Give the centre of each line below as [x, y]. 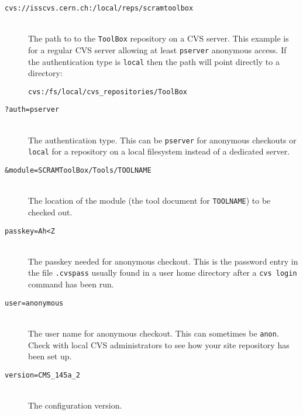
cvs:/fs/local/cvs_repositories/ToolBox [108, 92]
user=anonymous [34, 303]
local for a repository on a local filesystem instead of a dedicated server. [159, 151]
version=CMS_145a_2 [42, 375]
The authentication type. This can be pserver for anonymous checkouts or [162, 140]
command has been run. [71, 284]
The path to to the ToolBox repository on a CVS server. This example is [159, 38]
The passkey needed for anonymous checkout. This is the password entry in [163, 261]
